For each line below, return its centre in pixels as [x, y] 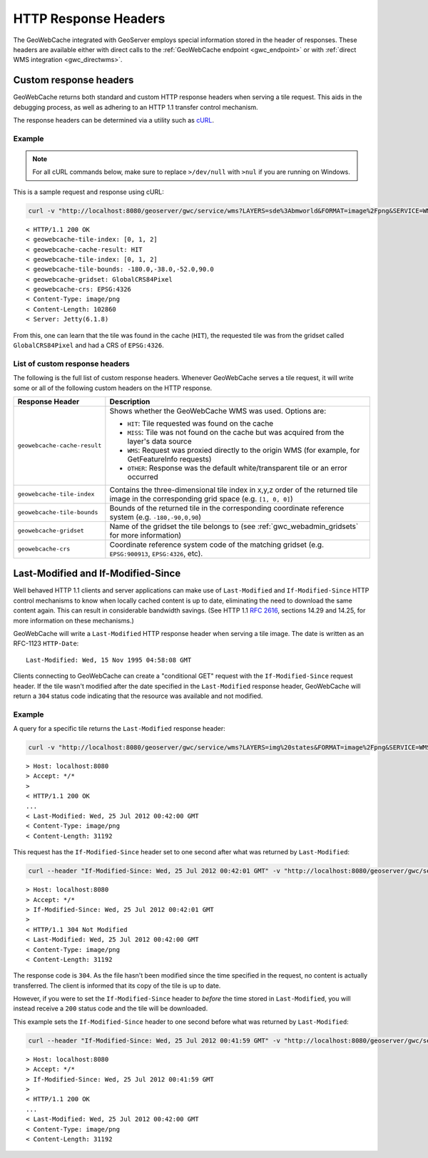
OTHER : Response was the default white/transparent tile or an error [237, 468]
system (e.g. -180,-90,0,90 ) [155, 517]
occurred [143, 476]
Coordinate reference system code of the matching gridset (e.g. [217, 544]
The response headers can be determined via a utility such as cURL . [113, 121]
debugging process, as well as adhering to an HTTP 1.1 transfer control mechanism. [136, 107]
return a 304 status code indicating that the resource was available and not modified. [138, 696]
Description [130, 401]
